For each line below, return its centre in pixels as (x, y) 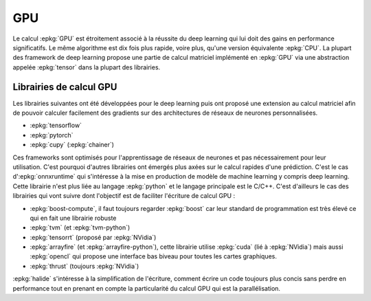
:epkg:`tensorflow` (56, 125)
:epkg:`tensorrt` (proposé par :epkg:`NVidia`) (93, 237)
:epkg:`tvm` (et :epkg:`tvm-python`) (80, 227)
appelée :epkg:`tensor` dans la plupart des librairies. (87, 67)
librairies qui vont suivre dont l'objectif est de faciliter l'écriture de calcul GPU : (124, 196)
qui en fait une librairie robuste (73, 218)
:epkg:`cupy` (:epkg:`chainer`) (72, 145)
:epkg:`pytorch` (52, 135)
